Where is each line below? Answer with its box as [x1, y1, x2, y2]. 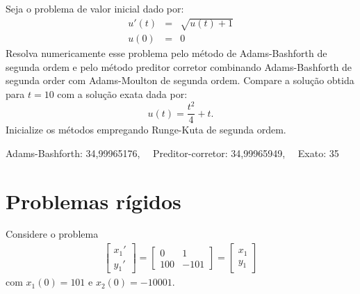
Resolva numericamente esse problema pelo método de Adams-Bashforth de [6, 46, 327, 60]
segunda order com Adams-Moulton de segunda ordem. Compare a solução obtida [6, 73, 354, 88]
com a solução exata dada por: [57, 86, 188, 101]
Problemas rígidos [6, 186, 181, 215]
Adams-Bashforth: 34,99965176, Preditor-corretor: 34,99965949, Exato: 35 [6, 145, 339, 160]
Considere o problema [6, 227, 99, 241]
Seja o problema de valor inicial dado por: [6, 1, 184, 15]
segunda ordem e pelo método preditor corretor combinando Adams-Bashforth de [6, 59, 352, 74]
